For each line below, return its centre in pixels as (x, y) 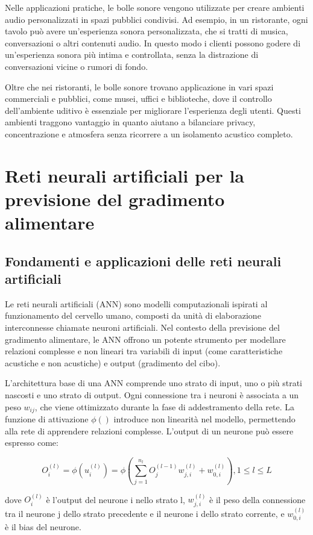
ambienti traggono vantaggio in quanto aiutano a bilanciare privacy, (130, 122)
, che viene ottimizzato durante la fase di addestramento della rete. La (164, 406)
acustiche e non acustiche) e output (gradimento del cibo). (113, 362)
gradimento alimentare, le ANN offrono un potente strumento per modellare (145, 339)
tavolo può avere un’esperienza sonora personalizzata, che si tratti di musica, (147, 31)
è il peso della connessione (258, 499)
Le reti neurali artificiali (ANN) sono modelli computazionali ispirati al (136, 303)
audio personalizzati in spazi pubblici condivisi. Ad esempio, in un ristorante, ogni (156, 19)
